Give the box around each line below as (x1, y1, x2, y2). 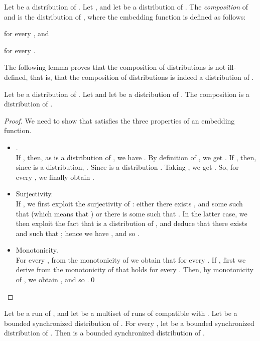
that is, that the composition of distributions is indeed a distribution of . (30, 71, 254, 82)
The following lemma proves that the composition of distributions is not (4, 62, 226, 72)
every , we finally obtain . (16, 171, 94, 182)
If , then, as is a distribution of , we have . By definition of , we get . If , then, (16, 152, 256, 162)
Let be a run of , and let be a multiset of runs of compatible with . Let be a (4, 308, 237, 318)
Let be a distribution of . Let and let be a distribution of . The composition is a (4, 88, 249, 99)
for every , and (4, 28, 49, 39)
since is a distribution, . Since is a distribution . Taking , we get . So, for (16, 162, 239, 172)
